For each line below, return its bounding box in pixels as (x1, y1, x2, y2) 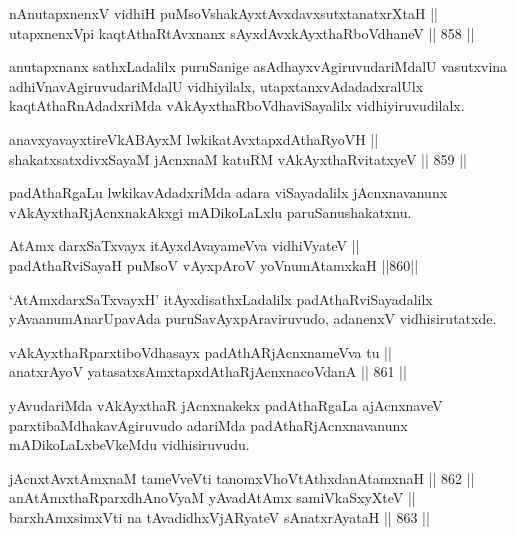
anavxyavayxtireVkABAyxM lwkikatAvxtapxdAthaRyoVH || (9, 128, 379, 149)
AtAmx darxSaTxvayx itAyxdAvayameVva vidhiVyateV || (9, 235, 360, 256)
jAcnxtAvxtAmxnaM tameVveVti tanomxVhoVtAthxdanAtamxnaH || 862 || (9, 467, 475, 488)
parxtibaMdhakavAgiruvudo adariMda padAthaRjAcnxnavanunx (9, 414, 408, 435)
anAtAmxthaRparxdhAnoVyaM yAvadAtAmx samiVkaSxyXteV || (9, 487, 416, 508)
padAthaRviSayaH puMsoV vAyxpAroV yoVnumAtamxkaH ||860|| (9, 254, 419, 275)
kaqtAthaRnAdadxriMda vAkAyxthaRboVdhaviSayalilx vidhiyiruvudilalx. (9, 95, 465, 116)
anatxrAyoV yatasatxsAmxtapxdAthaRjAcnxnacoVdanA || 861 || (9, 361, 407, 382)
